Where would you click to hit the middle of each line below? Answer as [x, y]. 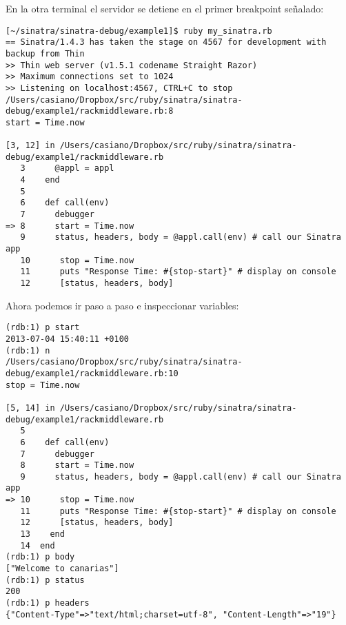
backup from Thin [45, 53]
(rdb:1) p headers [48, 603]
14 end [38, 545]
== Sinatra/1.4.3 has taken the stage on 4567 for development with [166, 42]
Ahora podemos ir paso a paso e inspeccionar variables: [122, 305]
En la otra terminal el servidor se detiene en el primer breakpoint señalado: [165, 8]
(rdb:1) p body [40, 557]
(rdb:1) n [28, 350]
